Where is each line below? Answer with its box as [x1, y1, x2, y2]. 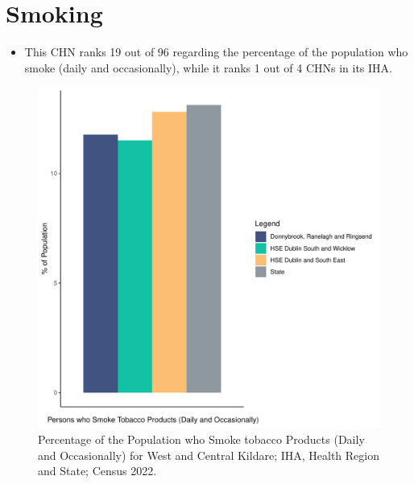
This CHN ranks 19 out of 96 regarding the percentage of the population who [24, 43, 408, 60]
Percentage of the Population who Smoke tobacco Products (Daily [38, 430, 365, 447]
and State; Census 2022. [38, 462, 157, 479]
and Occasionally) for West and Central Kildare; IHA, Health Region [38, 446, 379, 463]
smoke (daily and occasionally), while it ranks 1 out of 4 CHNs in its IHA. [24, 59, 392, 76]
